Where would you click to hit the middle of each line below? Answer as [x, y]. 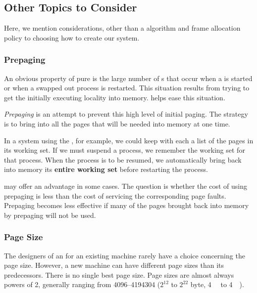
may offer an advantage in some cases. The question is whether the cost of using [126, 186]
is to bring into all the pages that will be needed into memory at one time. [117, 123]
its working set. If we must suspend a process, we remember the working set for [125, 150]
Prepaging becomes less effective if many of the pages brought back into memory [127, 205]
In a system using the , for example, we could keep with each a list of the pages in [129, 140]
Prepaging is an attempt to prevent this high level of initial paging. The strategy [126, 114]
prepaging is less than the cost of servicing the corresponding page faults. [115, 195]
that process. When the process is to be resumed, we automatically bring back [123, 159]
